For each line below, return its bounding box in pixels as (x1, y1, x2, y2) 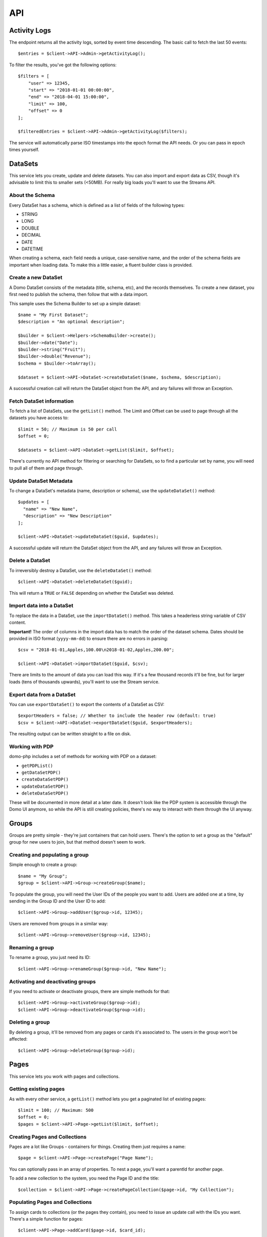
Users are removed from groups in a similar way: (9, 920, 108, 926)
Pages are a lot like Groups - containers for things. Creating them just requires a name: (9, 1143, 186, 1149)
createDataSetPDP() (21, 777, 69, 782)
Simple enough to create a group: (9, 861, 78, 868)
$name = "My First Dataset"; (18, 312, 89, 318)
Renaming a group (9, 944, 54, 951)
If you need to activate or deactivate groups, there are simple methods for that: (9, 988, 170, 994)
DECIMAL (21, 232, 42, 238)
